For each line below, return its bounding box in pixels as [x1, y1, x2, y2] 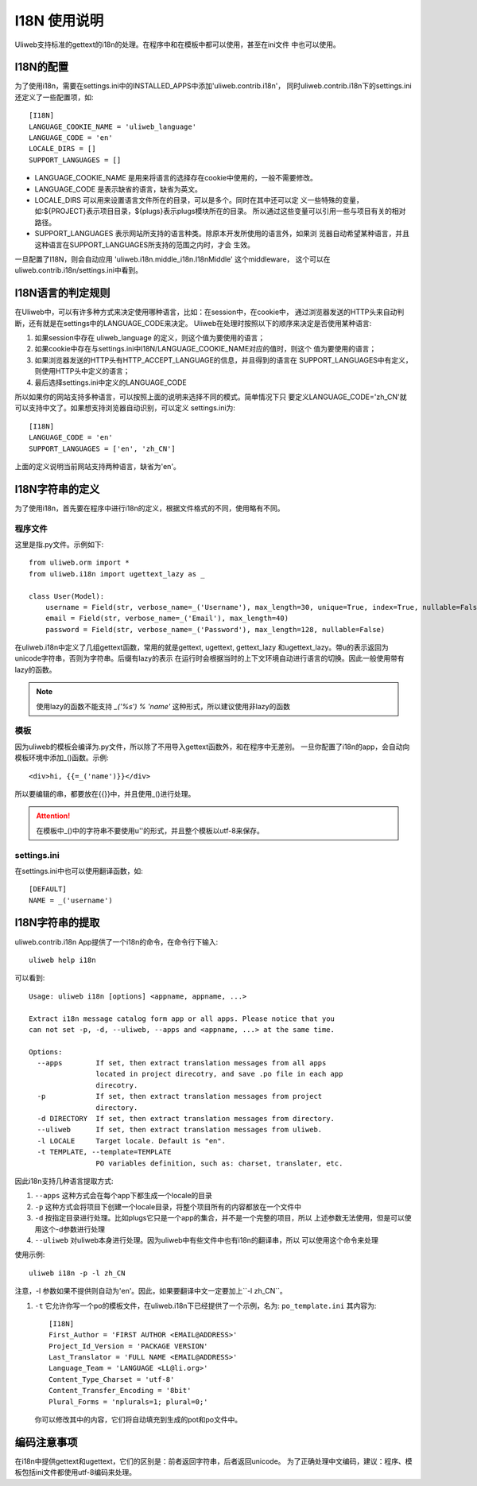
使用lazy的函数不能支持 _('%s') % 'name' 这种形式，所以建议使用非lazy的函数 [36, 701, 290, 711]
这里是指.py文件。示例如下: [14, 539, 104, 549]
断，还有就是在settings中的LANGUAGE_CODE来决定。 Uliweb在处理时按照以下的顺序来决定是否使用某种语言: [14, 318, 372, 328]
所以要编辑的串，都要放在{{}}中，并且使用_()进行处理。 [14, 789, 196, 798]
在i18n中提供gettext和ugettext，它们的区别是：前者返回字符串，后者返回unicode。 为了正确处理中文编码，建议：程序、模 [14, 1456, 413, 1466]
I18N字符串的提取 [14, 916, 100, 929]
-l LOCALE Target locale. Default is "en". [37, 1136, 227, 1145]
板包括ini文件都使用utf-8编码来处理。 [14, 1468, 137, 1477]
